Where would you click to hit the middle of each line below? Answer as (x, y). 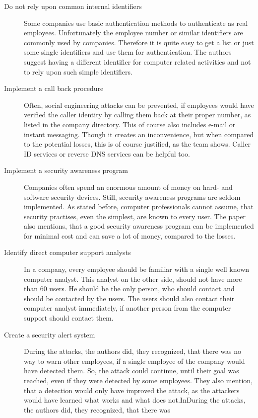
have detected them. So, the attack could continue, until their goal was (131, 371)
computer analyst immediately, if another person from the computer (128, 308)
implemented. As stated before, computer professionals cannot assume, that (139, 207)
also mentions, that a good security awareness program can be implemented (139, 226)
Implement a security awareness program (66, 170)
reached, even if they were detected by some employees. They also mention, (138, 380)
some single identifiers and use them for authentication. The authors (128, 52)
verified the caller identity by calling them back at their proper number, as (137, 115)
